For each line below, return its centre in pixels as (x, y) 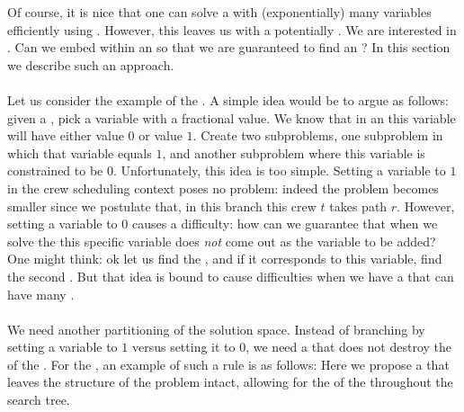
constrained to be (55, 170)
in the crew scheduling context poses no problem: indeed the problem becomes (223, 188)
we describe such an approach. (91, 64)
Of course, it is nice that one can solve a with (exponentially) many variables (219, 12)
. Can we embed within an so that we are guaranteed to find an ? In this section (229, 47)
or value (161, 135)
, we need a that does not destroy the (349, 347)
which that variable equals (80, 152)
